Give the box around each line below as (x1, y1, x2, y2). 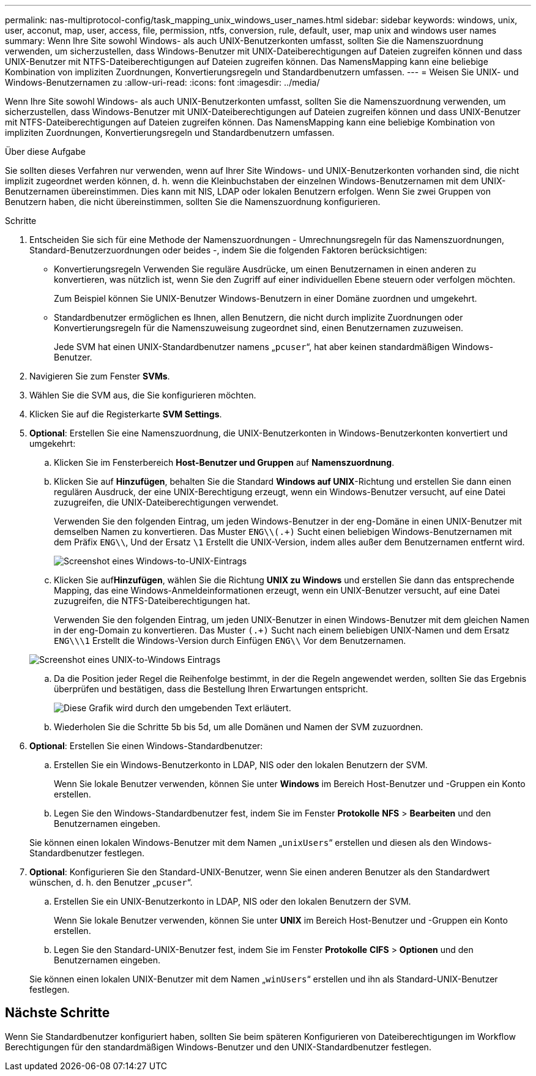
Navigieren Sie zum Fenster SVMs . (29, 371, 170, 381)
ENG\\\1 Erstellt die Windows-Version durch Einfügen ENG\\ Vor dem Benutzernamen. (54, 635, 406, 646)
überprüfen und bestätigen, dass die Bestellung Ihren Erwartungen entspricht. (54, 684, 368, 694)
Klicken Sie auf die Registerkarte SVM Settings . (29, 409, 222, 419)
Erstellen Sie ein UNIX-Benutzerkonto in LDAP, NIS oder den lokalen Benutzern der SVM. (54, 896, 411, 906)
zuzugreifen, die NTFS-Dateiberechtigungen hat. (54, 596, 250, 606)
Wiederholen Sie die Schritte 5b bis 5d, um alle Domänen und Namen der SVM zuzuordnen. (54, 722, 423, 732)
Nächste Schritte (5, 1005, 110, 1021)
